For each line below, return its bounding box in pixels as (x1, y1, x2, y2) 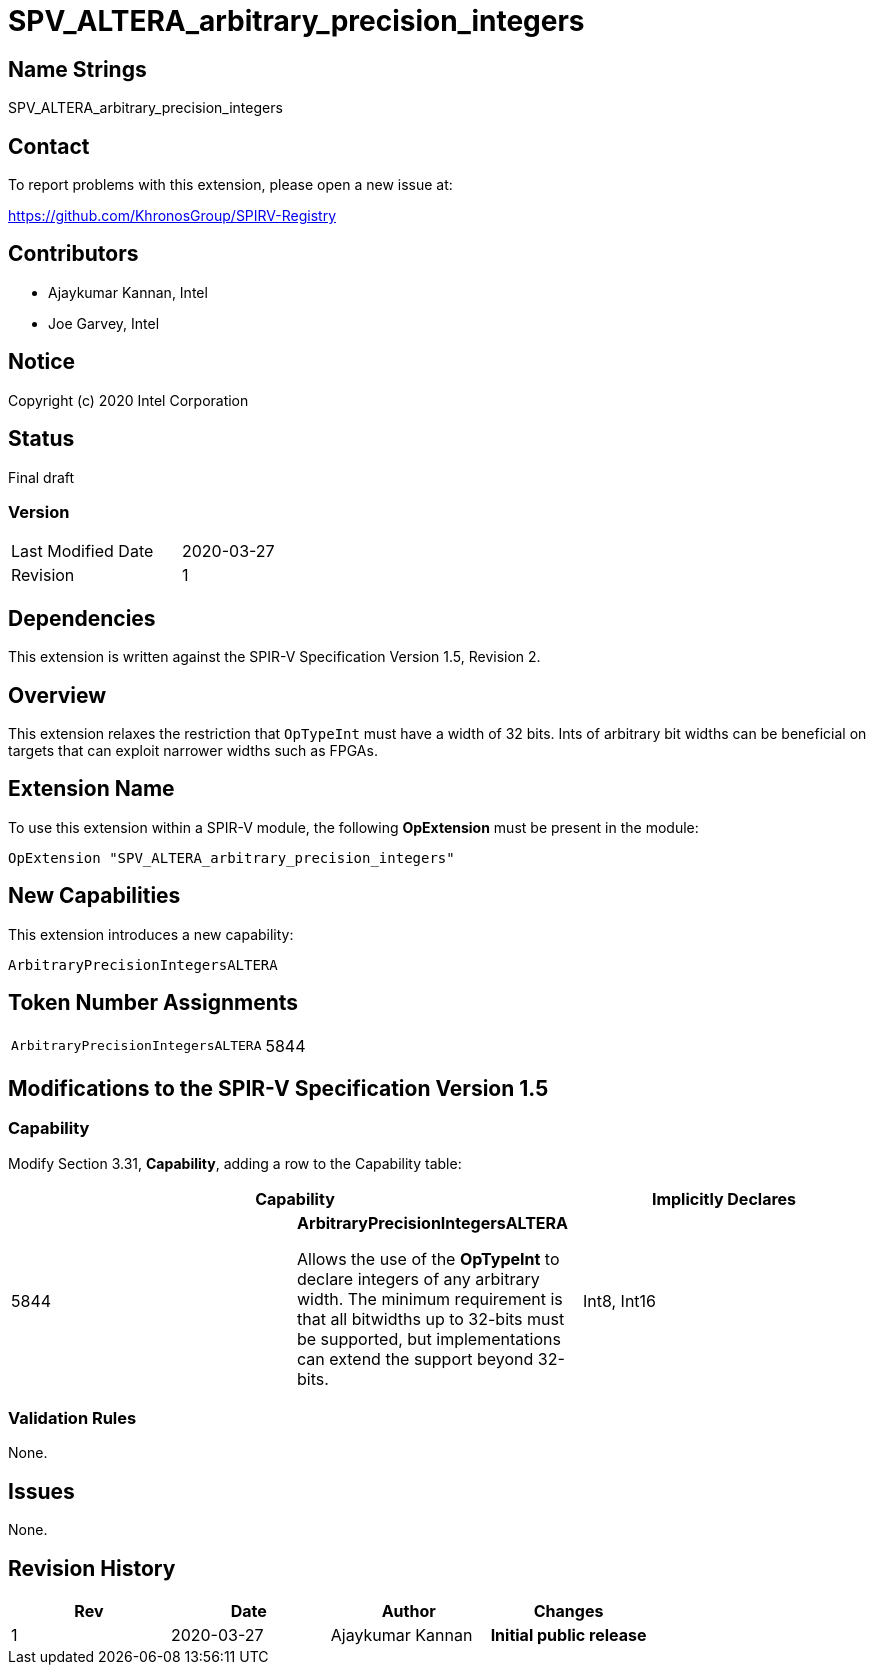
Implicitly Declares (651, 1188, 797, 1209)
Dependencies (8, 605, 156, 631)
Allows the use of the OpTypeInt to (296, 1248, 560, 1269)
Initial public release (490, 1625, 647, 1646)
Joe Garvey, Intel (48, 314, 160, 332)
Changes (533, 1601, 604, 1622)
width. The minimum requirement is (296, 1288, 563, 1309)
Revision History (8, 1555, 176, 1581)
